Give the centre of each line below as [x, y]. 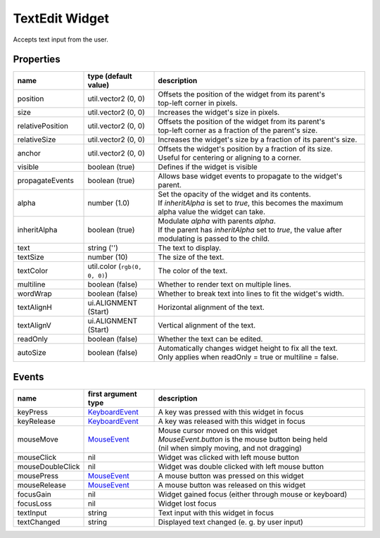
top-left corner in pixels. [198, 104]
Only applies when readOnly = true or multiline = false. [248, 357]
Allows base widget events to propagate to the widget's [250, 176]
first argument [113, 394]
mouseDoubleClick [49, 466]
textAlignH [35, 308]
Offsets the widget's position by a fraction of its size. [245, 149]
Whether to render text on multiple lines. [224, 284]
